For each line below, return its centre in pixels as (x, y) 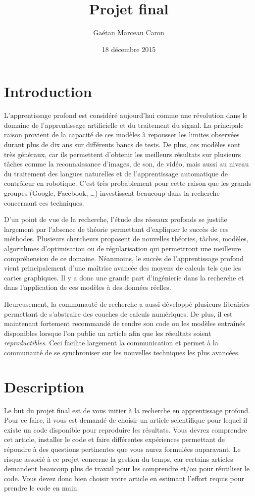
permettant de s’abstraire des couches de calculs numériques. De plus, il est (118, 313)
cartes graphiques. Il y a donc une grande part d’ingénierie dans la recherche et (124, 277)
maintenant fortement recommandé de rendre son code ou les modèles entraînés (125, 323)
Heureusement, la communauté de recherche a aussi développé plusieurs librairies (127, 303)
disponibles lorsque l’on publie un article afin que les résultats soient (108, 333)
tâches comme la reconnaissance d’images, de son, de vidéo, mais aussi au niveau (127, 164)
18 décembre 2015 (129, 49)
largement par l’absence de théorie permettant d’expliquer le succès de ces (116, 229)
